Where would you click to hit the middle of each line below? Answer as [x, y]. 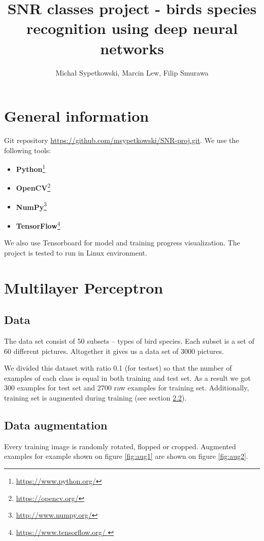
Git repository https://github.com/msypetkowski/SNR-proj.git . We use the [122, 140]
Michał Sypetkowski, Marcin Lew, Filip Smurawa [132, 72]
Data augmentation [56, 425]
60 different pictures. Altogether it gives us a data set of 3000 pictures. [114, 351]
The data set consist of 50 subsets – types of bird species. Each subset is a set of [129, 340]
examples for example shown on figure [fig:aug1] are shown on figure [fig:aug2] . [126, 456]
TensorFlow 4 [38, 225]
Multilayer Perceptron [84, 287]
